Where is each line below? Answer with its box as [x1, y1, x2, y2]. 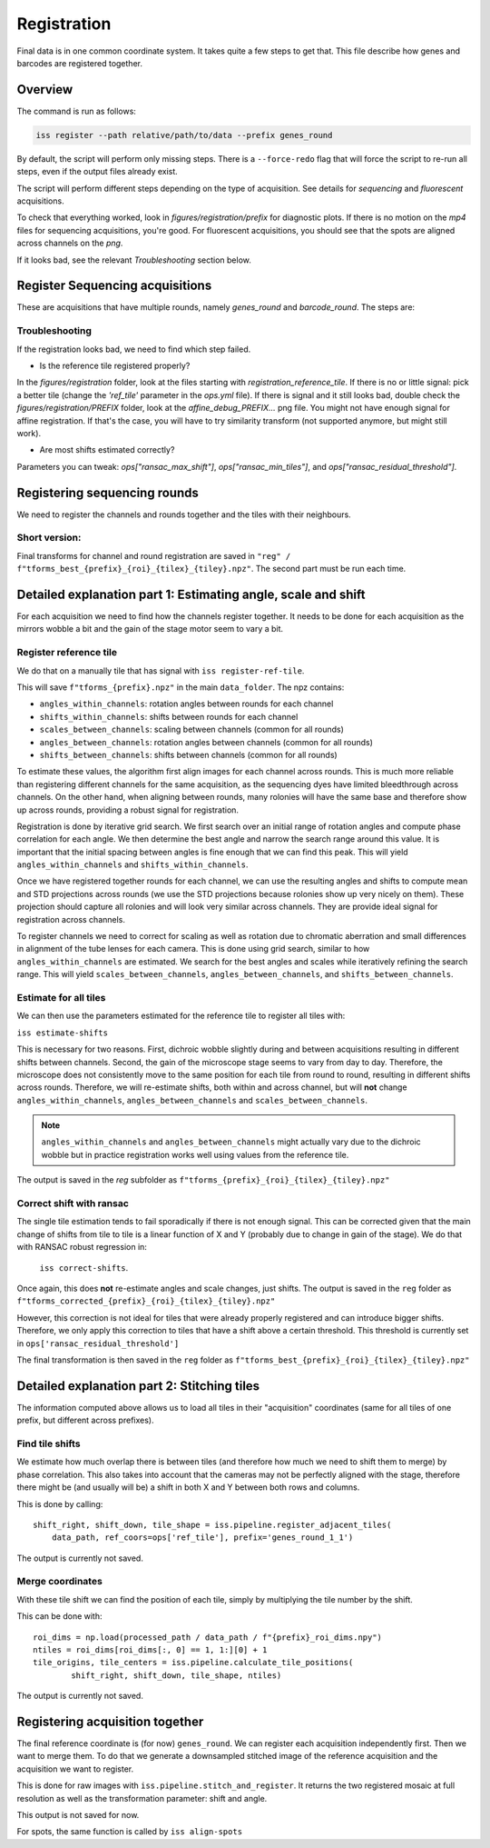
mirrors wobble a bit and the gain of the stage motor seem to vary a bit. [16, 624, 284, 634]
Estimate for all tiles [16, 991, 106, 1004]
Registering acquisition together [16, 1713, 204, 1729]
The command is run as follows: [16, 105, 136, 116]
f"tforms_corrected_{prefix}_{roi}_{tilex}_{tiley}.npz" [16, 1296, 276, 1306]
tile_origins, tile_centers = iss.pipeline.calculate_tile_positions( [33, 1657, 354, 1668]
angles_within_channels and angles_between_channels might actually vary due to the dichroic [41, 1136, 421, 1147]
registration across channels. [16, 914, 126, 924]
